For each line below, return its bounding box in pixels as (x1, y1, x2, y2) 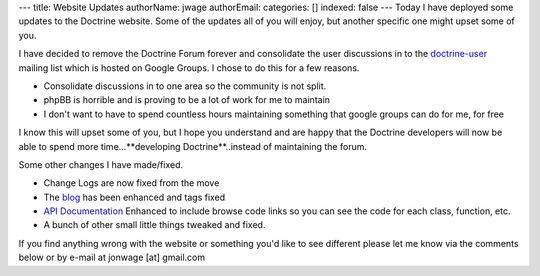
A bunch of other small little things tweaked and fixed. (43, 219, 266, 231)
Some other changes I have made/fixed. (18, 158, 184, 170)
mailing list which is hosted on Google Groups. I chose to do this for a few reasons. (18, 61, 360, 74)
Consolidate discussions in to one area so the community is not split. (43, 80, 327, 92)
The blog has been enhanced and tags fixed (43, 191, 226, 203)
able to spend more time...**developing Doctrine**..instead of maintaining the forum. (18, 140, 367, 152)
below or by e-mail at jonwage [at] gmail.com (18, 251, 206, 264)
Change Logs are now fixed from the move (43, 177, 220, 189)
